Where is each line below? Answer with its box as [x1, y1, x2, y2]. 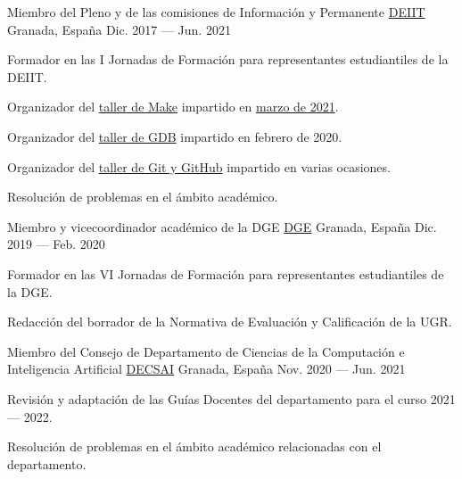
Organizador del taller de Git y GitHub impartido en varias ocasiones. [7, 157, 391, 176]
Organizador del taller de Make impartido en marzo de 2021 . [7, 97, 339, 116]
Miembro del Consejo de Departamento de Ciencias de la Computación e [7, 342, 405, 360]
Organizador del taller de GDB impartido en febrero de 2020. [7, 127, 342, 145]
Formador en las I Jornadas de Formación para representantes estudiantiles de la [7, 50, 449, 69]
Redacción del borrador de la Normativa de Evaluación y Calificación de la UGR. [7, 312, 452, 331]
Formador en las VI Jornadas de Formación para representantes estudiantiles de [7, 264, 444, 283]
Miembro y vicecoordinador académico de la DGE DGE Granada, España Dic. [7, 217, 437, 235]
